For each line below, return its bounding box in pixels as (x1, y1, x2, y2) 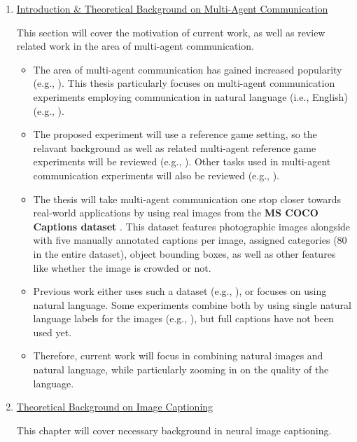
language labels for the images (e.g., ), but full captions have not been (33, 311, 334, 326)
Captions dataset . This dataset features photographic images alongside (33, 219, 351, 233)
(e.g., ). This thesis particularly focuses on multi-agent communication (33, 76, 335, 90)
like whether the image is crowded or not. (33, 260, 211, 275)
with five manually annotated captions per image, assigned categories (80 (33, 233, 347, 247)
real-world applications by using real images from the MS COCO (33, 205, 318, 220)
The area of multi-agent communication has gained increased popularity (33, 62, 342, 76)
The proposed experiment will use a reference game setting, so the (33, 127, 317, 141)
